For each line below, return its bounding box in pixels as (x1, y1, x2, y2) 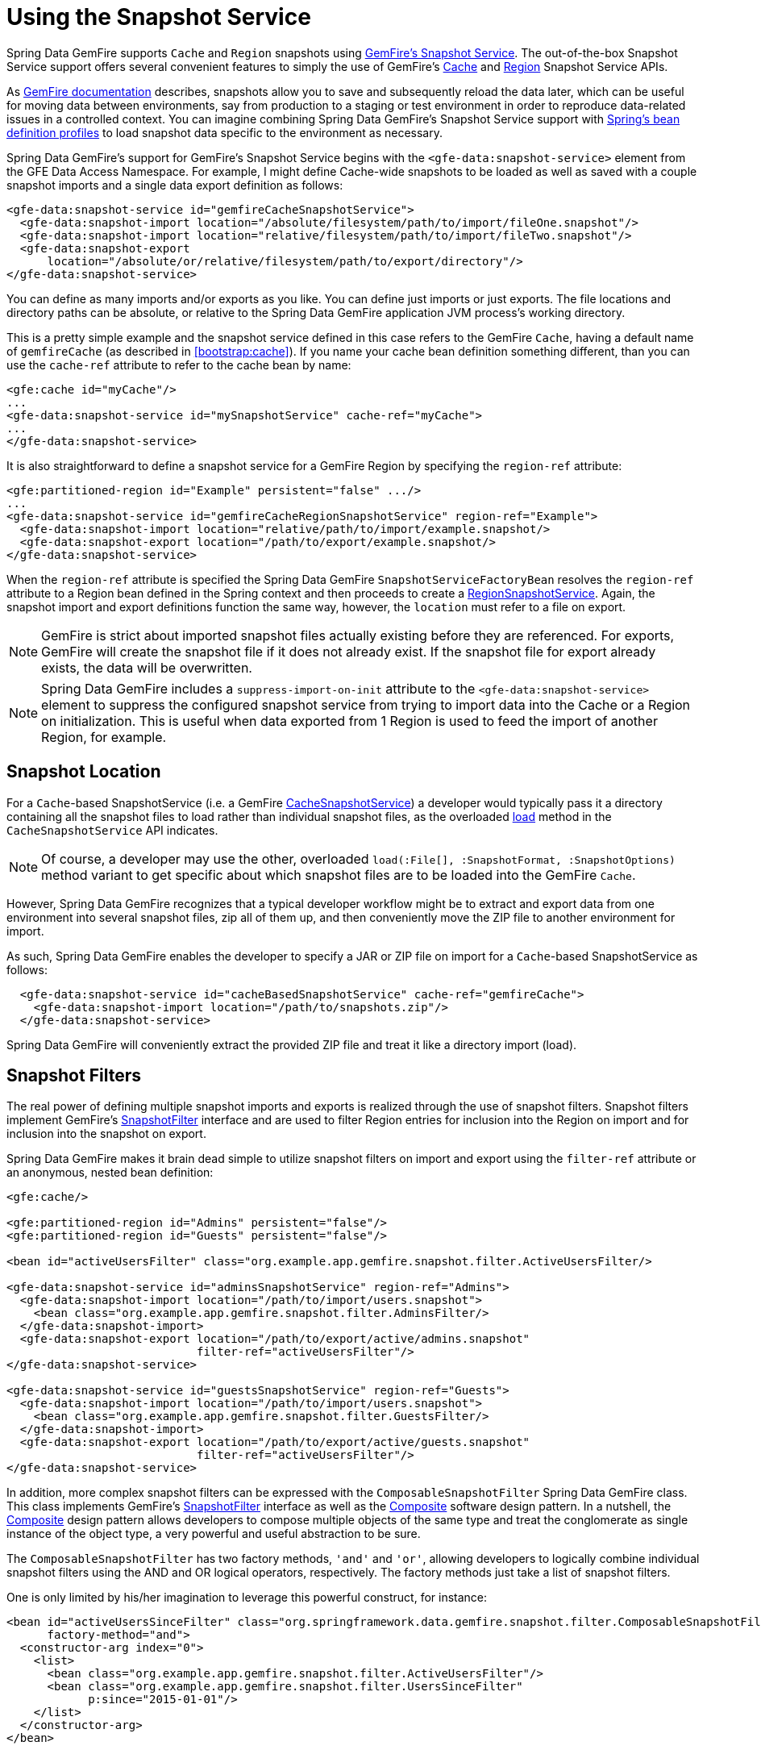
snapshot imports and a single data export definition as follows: (6, 177, 343, 192)
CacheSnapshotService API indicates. (6, 823, 218, 837)
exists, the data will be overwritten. (41, 659, 252, 676)
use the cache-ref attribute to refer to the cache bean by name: (6, 357, 351, 372)
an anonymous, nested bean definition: (6, 1165, 214, 1180)
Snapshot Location (6, 761, 161, 782)
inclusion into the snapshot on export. (6, 1127, 206, 1141)
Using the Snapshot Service (6, 3, 311, 31)
